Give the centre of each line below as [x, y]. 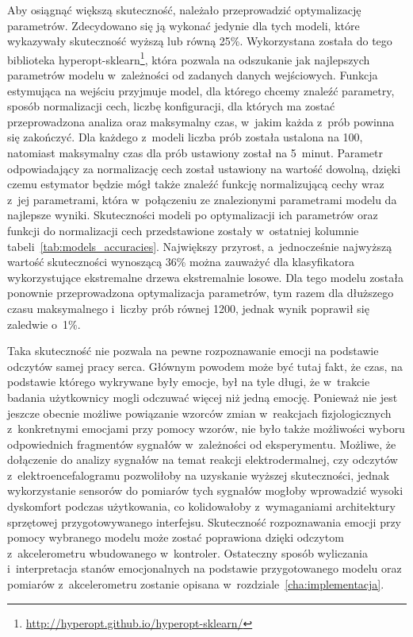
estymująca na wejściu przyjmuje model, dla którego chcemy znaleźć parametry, [201, 90]
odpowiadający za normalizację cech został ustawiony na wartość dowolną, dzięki [204, 168]
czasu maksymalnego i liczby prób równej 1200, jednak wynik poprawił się [188, 308]
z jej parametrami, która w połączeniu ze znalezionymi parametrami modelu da [202, 199]
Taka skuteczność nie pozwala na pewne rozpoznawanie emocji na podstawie [193, 351]
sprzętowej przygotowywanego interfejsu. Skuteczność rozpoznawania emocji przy [205, 521]
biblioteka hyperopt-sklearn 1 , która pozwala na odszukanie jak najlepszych [189, 58]
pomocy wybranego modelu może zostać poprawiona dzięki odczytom [176, 537]
